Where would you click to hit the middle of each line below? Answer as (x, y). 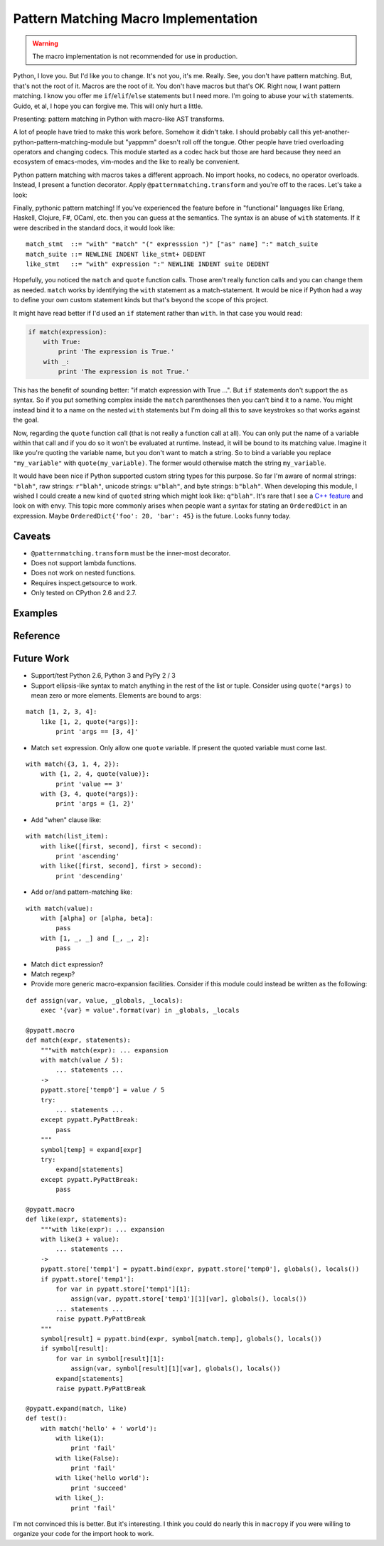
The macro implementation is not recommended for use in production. (135, 56)
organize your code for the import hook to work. (84, 1534)
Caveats (32, 536)
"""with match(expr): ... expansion (104, 1050)
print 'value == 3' (90, 784)
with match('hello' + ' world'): (99, 1428)
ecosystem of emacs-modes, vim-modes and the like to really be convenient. (127, 162)
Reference (37, 636)
